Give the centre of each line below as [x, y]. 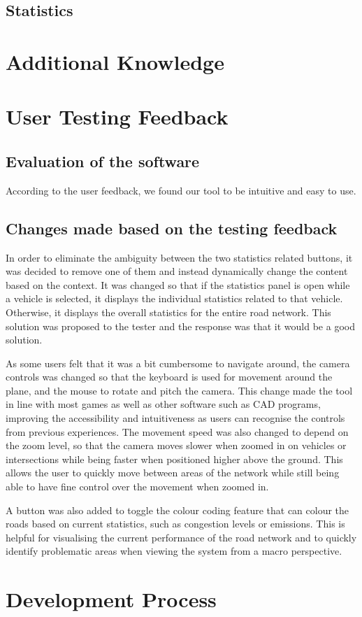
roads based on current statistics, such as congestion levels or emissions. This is [175, 524]
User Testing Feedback [117, 116]
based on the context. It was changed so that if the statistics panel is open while [178, 284]
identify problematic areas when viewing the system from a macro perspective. [174, 551]
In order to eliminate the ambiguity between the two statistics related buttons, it [179, 257]
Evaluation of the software [103, 161]
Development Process [111, 599]
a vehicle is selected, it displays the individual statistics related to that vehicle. [174, 298]
